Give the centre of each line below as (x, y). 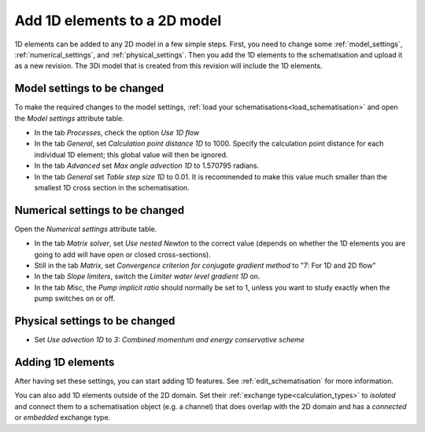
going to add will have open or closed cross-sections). (123, 254)
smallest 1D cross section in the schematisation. (112, 187)
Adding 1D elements (65, 362)
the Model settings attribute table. (70, 118)
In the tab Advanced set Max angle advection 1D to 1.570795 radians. (147, 166)
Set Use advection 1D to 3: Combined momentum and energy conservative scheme (169, 340)
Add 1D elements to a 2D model (118, 20)
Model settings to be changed (89, 89)
